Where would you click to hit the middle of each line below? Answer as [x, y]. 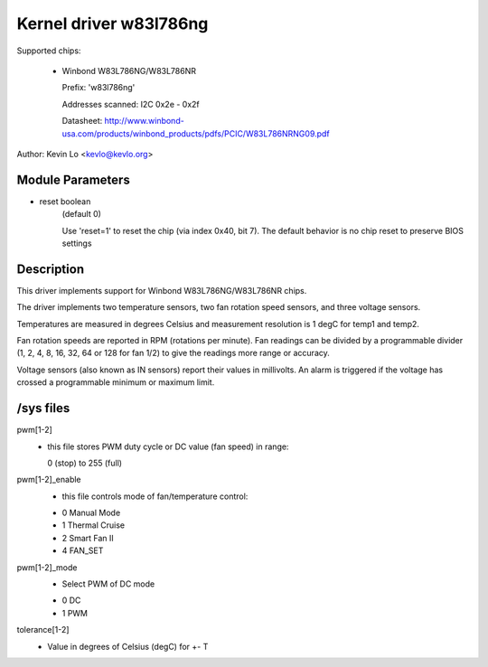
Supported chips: [49, 51]
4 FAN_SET [83, 550]
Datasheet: [82, 121]
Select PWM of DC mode [108, 584]
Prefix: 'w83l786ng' [99, 88]
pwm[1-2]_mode [47, 567]
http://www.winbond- [144, 121]
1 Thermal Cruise [94, 525]
